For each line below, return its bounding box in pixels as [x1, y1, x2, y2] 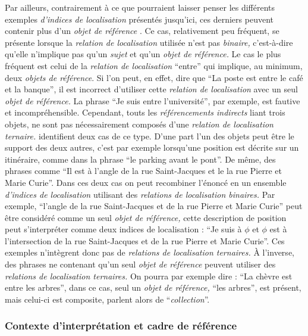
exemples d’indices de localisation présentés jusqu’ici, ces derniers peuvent [5, 13, 274, 25]
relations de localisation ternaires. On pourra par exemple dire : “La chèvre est [5, 269, 293, 282]
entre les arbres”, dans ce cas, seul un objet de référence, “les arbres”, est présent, [5, 281, 301, 294]
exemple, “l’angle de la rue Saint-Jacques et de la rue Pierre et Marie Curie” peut [5, 200, 303, 212]
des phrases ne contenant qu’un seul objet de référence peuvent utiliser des [5, 258, 276, 270]
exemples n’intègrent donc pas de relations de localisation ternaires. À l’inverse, [5, 246, 294, 259]
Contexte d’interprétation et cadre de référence [5, 318, 237, 333]
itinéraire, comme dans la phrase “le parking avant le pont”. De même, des [5, 153, 276, 165]
